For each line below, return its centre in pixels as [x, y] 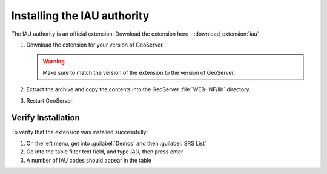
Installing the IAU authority [80, 16]
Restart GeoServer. [50, 100]
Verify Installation [45, 118]
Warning [54, 62]
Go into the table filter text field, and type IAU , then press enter [105, 152]
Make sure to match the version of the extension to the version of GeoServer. [139, 72]
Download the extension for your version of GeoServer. [95, 45]
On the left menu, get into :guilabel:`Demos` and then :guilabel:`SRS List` [117, 143]
